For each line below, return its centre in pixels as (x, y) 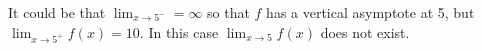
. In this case (179, 31)
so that (228, 12)
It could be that (57, 12)
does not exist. (365, 31)
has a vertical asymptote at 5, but (370, 12)
